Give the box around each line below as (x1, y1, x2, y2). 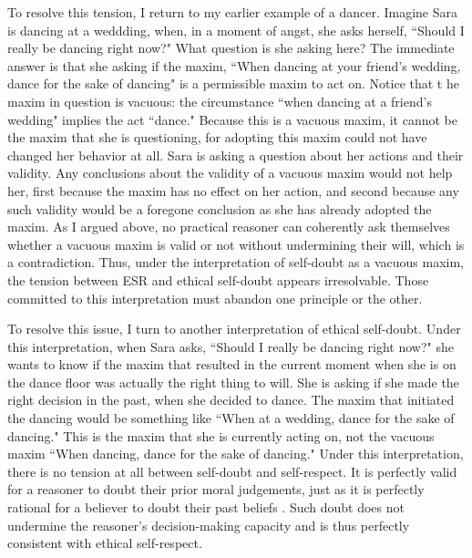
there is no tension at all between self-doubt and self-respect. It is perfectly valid (7, 461, 457, 480)
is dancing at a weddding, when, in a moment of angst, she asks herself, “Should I (7, 20, 465, 39)
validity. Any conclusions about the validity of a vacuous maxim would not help (7, 163, 453, 182)
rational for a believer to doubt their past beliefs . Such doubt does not (7, 498, 405, 517)
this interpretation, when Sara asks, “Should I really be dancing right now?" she (7, 336, 454, 356)
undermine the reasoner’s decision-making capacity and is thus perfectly (7, 515, 410, 534)
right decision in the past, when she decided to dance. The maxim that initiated (7, 390, 455, 409)
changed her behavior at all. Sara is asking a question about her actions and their (7, 145, 464, 164)
